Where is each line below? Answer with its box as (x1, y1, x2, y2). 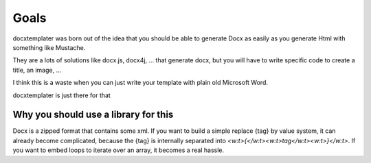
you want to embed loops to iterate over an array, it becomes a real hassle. (12, 146, 225, 154)
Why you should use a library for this (12, 109, 174, 121)
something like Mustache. (12, 43, 86, 51)
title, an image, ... (12, 66, 62, 74)
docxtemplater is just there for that (12, 91, 111, 99)
